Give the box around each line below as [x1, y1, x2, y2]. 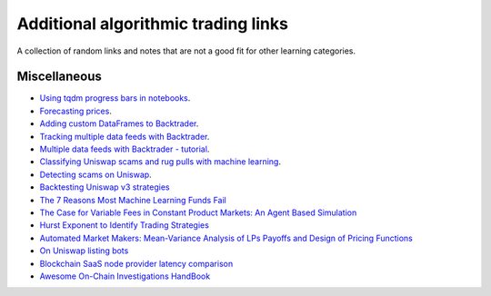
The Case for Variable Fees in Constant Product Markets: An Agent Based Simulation [39, 207, 357, 218]
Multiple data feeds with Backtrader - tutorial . [39, 143, 210, 154]
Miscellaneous [16, 69, 102, 84]
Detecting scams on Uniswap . [39, 169, 152, 180]
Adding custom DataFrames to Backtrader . [39, 118, 199, 129]
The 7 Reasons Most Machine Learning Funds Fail [39, 194, 226, 205]
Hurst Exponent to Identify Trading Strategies [39, 220, 209, 231]
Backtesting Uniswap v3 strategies [39, 182, 170, 192]
